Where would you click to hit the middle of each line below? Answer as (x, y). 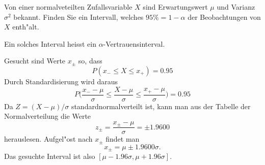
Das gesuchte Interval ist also (50, 156)
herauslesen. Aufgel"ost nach (48, 139)
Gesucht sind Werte (35, 61)
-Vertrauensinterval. (134, 43)
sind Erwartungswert (175, 7)
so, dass (90, 61)
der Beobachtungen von (224, 16)
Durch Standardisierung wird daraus (61, 81)
